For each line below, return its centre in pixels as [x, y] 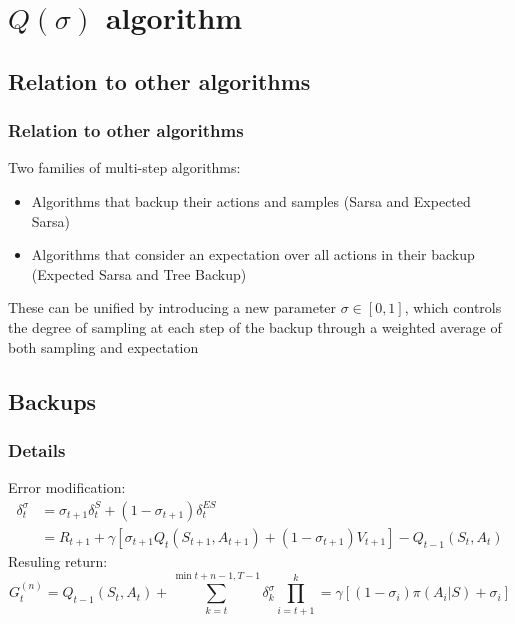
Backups [52, 400]
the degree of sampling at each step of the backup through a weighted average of [255, 326]
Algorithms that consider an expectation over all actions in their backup [253, 254]
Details [37, 449]
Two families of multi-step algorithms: [124, 167]
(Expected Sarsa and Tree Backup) [139, 273]
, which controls [453, 307]
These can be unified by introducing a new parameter [172, 307]
